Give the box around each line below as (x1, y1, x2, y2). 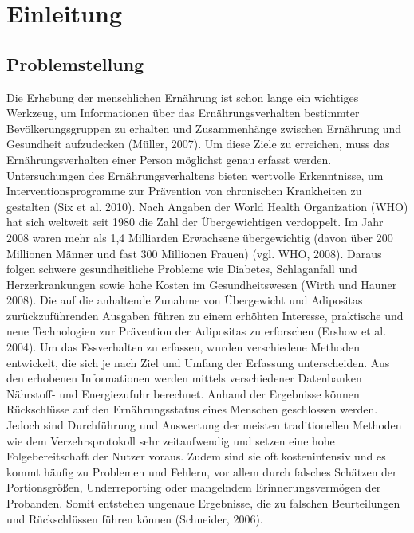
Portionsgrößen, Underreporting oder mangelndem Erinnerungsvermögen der (6, 479, 381, 496)
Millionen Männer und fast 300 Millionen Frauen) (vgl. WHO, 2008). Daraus (6, 245, 382, 261)
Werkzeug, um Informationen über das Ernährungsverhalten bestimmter (6, 104, 360, 121)
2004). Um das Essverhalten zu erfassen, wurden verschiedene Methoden (6, 339, 360, 355)
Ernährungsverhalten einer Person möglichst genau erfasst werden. (6, 151, 332, 167)
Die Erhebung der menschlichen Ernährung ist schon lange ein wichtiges (6, 88, 359, 105)
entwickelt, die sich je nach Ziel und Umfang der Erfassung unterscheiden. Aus (6, 354, 390, 370)
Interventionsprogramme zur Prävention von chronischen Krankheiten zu (6, 182, 362, 199)
